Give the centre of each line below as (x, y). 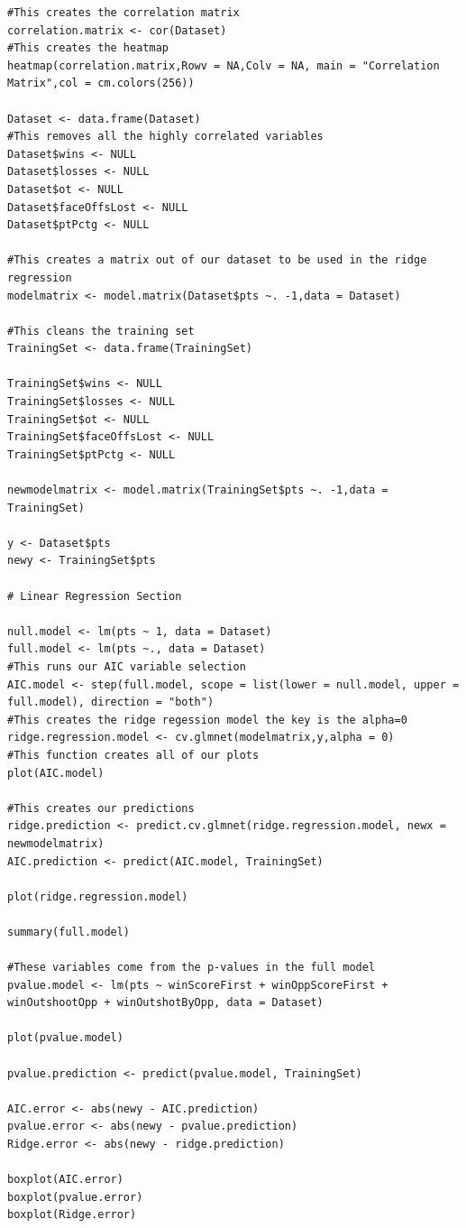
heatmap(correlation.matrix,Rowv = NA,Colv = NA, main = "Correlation (224, 65)
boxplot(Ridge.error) (72, 1215)
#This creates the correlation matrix (123, 13)
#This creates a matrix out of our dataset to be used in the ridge (217, 260)
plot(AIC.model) (56, 773)
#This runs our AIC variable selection (127, 666)
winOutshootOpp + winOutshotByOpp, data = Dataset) (165, 1003)
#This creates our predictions (101, 808)
